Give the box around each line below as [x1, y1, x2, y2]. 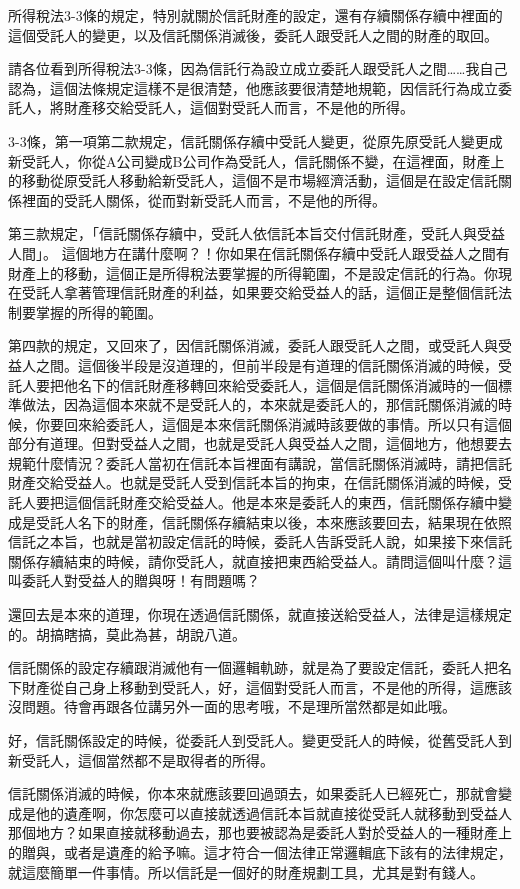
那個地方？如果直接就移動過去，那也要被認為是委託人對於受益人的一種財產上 [8, 822, 512, 843]
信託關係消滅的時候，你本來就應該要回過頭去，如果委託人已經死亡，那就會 [8, 783, 498, 804]
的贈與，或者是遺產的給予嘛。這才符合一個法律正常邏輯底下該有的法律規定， [8, 841, 512, 862]
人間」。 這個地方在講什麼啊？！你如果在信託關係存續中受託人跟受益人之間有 [8, 242, 510, 263]
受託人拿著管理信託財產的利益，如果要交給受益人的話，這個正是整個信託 [21, 282, 498, 303]
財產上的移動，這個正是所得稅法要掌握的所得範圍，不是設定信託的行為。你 [8, 262, 498, 283]
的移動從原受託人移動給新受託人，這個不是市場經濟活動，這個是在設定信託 [8, 170, 498, 191]
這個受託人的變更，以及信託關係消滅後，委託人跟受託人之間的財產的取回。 [8, 24, 498, 45]
